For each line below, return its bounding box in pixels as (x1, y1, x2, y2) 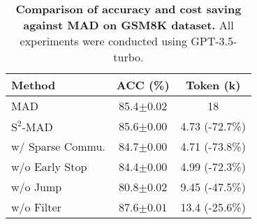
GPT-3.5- (191, 33, 237, 49)
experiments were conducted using (20, 33, 187, 49)
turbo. (113, 49, 144, 65)
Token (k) (185, 77, 241, 93)
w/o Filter (11, 199, 61, 215)
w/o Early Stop (11, 158, 87, 174)
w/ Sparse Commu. (11, 138, 105, 154)
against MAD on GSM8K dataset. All (23, 17, 234, 33)
